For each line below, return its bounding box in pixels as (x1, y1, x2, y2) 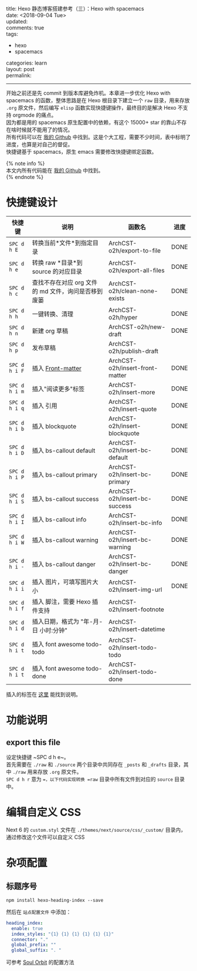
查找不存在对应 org (32, 278, 84, 286)
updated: (6, 18, 28, 25)
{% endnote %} (6, 174, 44, 180)
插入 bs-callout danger (32, 560, 96, 568)
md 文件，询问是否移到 (39, 287, 103, 295)
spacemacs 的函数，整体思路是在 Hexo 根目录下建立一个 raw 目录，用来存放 (6, 97, 190, 104)
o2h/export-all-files (108, 266, 165, 274)
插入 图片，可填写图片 (32, 578, 93, 586)
